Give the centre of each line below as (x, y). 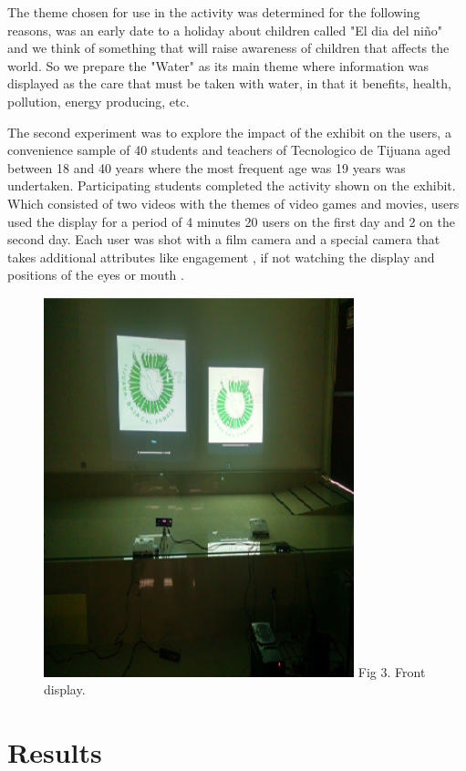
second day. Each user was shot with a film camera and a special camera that (224, 239)
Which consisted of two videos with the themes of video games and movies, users (233, 203)
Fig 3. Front (392, 671)
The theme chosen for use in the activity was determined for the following (214, 12)
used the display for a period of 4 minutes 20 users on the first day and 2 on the (232, 221)
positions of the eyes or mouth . (96, 275)
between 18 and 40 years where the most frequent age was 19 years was (207, 167)
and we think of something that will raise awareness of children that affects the (228, 48)
